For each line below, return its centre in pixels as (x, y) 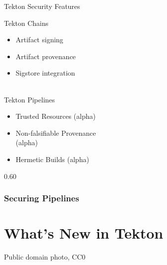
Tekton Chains (26, 23)
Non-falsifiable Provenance (56, 132)
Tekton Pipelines (29, 99)
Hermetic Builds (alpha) (52, 159)
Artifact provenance (46, 56)
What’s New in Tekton (84, 233)
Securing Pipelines (42, 198)
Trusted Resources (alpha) (56, 116)
